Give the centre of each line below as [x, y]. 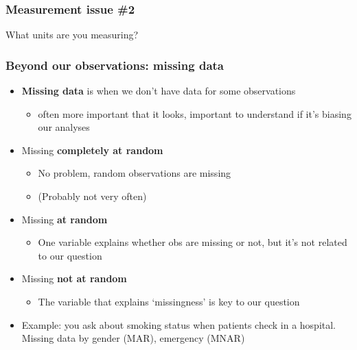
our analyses [64, 127]
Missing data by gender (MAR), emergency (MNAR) [133, 338]
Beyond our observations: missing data [115, 65]
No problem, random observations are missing [135, 173]
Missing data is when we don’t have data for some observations [159, 91]
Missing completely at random [92, 150]
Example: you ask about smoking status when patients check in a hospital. [179, 324]
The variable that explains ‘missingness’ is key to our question [169, 301]
